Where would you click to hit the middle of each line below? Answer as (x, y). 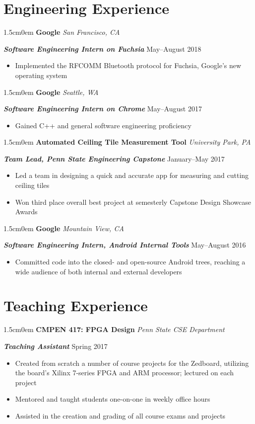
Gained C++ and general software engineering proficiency (103, 125)
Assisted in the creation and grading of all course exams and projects (120, 415)
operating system (41, 75)
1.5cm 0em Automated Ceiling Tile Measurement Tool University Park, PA (127, 142)
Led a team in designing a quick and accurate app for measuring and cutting (132, 175)
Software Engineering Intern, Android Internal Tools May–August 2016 (125, 245)
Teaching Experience (76, 305)
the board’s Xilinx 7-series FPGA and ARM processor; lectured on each (125, 373)
